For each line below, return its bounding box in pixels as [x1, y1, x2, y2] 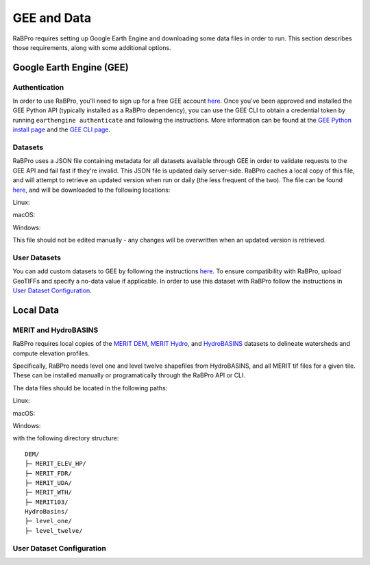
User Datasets [12, 253, 62, 262]
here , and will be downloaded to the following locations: [12, 186, 171, 194]
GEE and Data [12, 10, 92, 25]
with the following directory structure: [12, 434, 119, 442]
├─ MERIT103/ [25, 498, 69, 506]
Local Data [12, 304, 60, 316]
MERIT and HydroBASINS [12, 325, 99, 335]
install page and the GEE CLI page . [12, 125, 111, 134]
